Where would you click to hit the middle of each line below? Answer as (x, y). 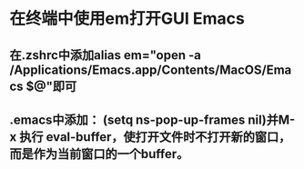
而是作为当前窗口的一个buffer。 (99, 154)
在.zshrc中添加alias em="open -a (106, 55)
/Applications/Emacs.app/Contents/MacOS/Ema (151, 70)
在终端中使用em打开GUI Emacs (127, 19)
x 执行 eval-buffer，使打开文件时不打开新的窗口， (150, 137)
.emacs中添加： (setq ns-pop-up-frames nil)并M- (152, 119)
